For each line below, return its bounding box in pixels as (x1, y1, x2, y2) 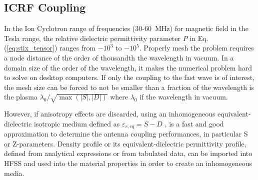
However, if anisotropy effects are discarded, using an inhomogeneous (4, 108, 215, 119)
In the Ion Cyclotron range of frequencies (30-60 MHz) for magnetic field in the (4, 23, 249, 33)
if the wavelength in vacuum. (139, 91, 228, 102)
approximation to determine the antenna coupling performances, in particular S (4, 128, 248, 139)
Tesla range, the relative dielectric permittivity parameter (4, 32, 181, 43)
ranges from (59, 42, 96, 53)
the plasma (4, 91, 37, 102)
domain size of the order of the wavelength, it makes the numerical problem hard (4, 62, 252, 72)
